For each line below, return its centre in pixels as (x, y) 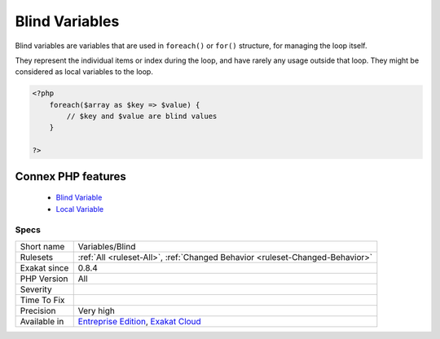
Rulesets (36, 257)
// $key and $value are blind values (142, 117)
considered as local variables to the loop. (84, 72)
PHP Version (44, 279)
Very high (97, 310)
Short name (42, 246)
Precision (38, 310)
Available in (42, 321)
